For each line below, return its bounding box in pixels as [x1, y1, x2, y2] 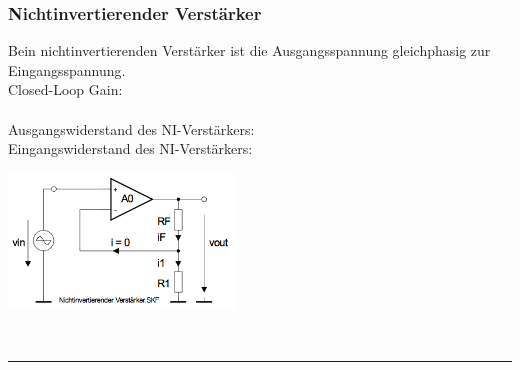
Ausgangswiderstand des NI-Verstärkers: [8, 118, 255, 139]
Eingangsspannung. [8, 59, 126, 80]
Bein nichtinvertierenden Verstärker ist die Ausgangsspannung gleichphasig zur [8, 40, 491, 61]
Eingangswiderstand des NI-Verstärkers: [8, 138, 253, 159]
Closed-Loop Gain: [8, 79, 123, 100]
